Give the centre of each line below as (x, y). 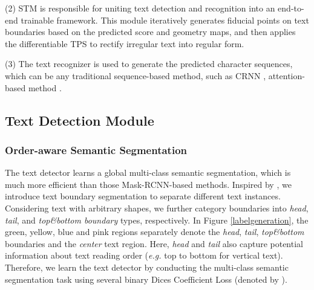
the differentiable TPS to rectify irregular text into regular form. (125, 43)
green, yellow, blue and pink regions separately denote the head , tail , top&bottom (155, 232)
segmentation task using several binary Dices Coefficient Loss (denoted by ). (146, 279)
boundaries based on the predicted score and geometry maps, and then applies (150, 32)
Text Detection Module (80, 120)
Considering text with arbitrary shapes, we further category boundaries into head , (157, 208)
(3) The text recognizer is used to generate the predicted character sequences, (149, 64)
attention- (286, 75)
